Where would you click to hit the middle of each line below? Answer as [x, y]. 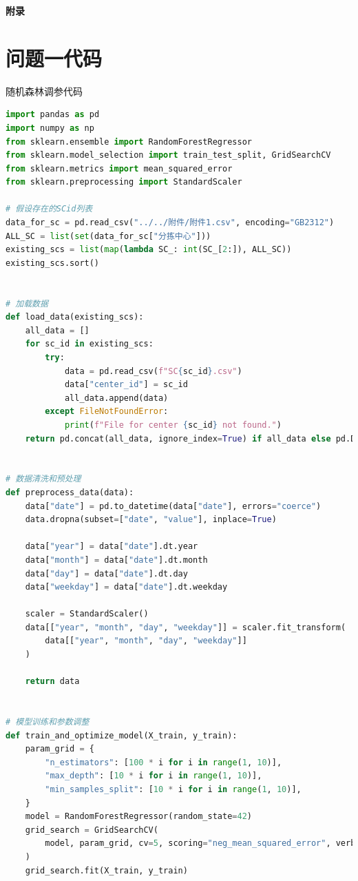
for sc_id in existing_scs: [89, 344]
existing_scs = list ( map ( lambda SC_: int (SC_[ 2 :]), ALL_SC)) [149, 250]
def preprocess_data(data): [70, 492]
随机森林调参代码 [44, 91]
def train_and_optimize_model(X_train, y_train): [122, 735]
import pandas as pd [53, 115]
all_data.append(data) [116, 398]
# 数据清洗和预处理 [43, 479]
